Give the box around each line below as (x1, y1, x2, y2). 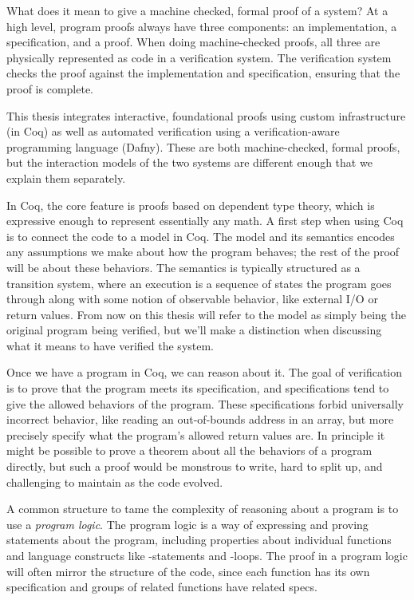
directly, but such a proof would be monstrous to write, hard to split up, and (6, 458, 383, 475)
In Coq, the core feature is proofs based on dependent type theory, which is (6, 196, 375, 213)
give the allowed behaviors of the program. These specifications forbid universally (6, 395, 404, 412)
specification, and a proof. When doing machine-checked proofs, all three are (6, 34, 380, 50)
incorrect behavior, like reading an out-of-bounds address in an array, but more (6, 411, 394, 428)
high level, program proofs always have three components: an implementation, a (6, 18, 397, 34)
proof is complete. (6, 80, 94, 97)
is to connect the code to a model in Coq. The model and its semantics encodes (6, 227, 395, 244)
